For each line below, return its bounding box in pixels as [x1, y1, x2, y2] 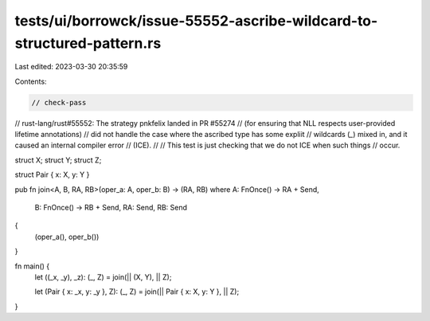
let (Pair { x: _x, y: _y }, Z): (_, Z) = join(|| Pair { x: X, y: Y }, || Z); [34, 287, 240, 296]
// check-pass [31, 98, 87, 107]
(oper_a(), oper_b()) [34, 232, 100, 241]
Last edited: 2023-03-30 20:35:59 [14, 62, 128, 72]
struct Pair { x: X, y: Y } [14, 170, 90, 179]
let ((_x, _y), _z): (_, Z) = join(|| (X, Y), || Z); [34, 272, 172, 282]
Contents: [14, 76, 47, 86]
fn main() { [14, 261, 50, 271]
